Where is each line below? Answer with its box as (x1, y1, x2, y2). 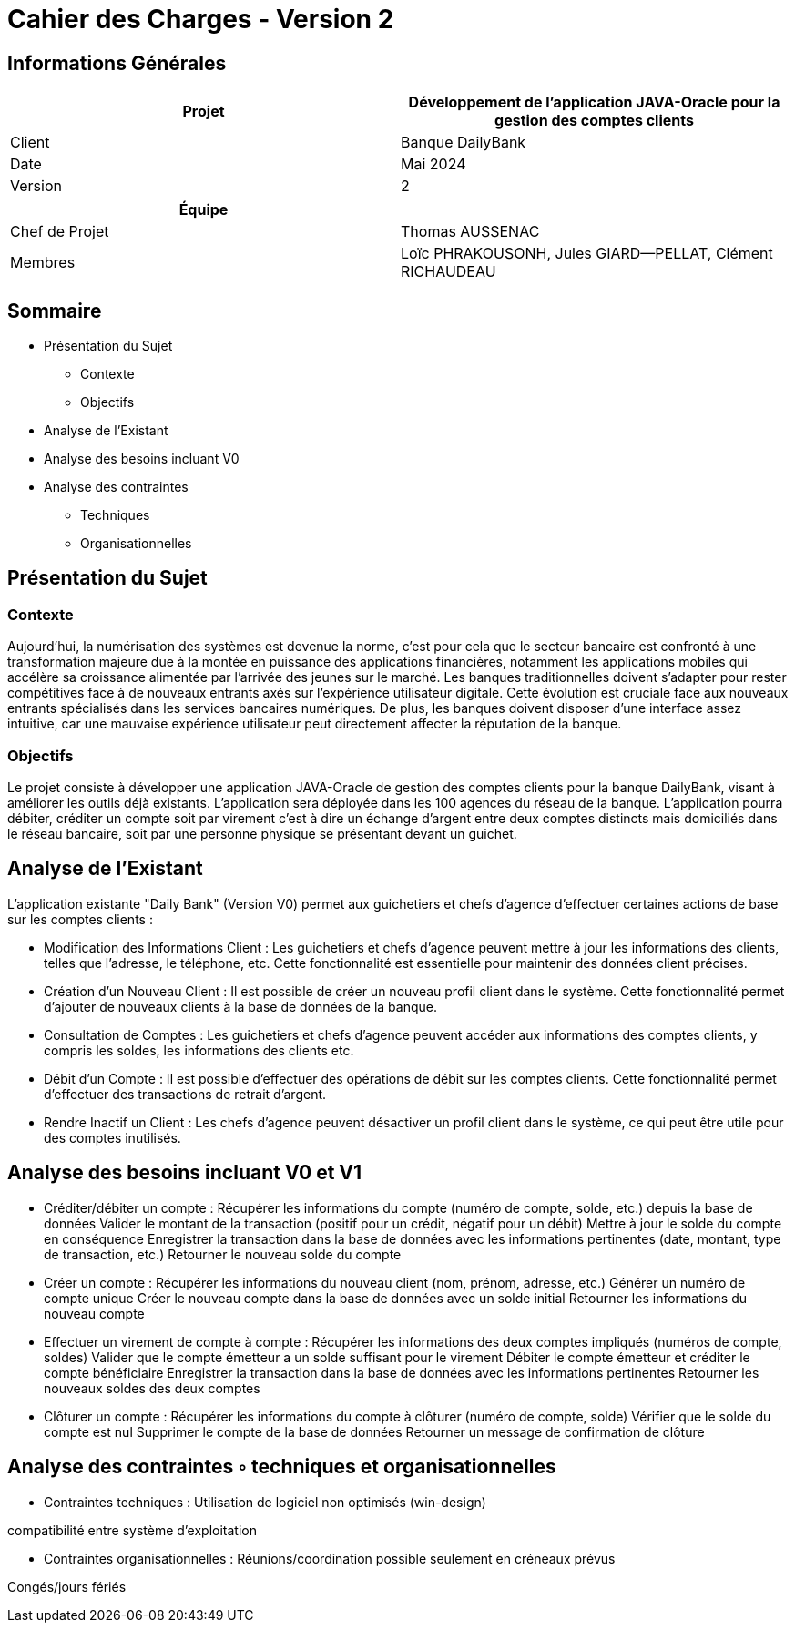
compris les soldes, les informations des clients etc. (44, 1042, 354, 1058)
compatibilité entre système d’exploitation (7, 1522, 257, 1538)
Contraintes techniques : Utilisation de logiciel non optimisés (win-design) (44, 1493, 486, 1510)
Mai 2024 (401, 155, 466, 174)
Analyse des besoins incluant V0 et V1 (7, 1161, 362, 1185)
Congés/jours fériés (7, 1578, 127, 1594)
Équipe (178, 200, 229, 219)
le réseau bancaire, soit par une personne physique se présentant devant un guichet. (7, 825, 517, 841)
